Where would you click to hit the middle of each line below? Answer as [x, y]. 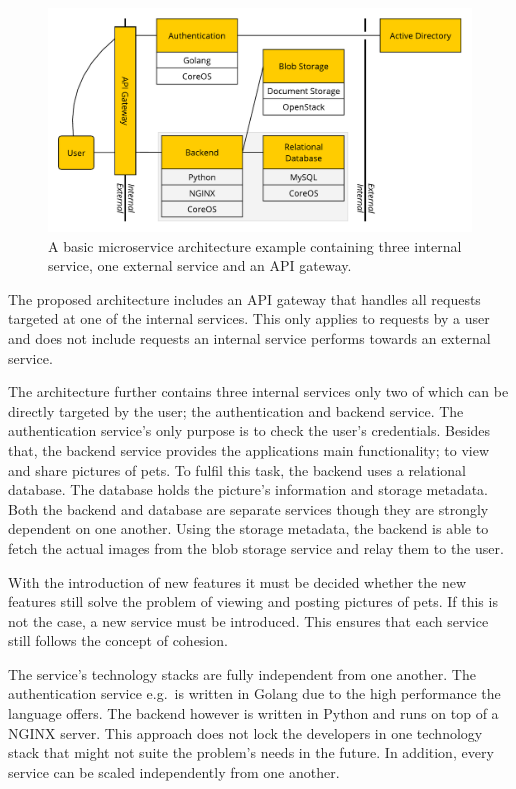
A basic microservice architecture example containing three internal [255, 245]
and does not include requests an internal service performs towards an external [249, 337]
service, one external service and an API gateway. [200, 265]
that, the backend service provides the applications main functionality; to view [248, 449]
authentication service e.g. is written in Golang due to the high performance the [254, 693]
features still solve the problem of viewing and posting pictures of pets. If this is [253, 601]
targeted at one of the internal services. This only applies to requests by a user [249, 318]
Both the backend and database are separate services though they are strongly [248, 508]
